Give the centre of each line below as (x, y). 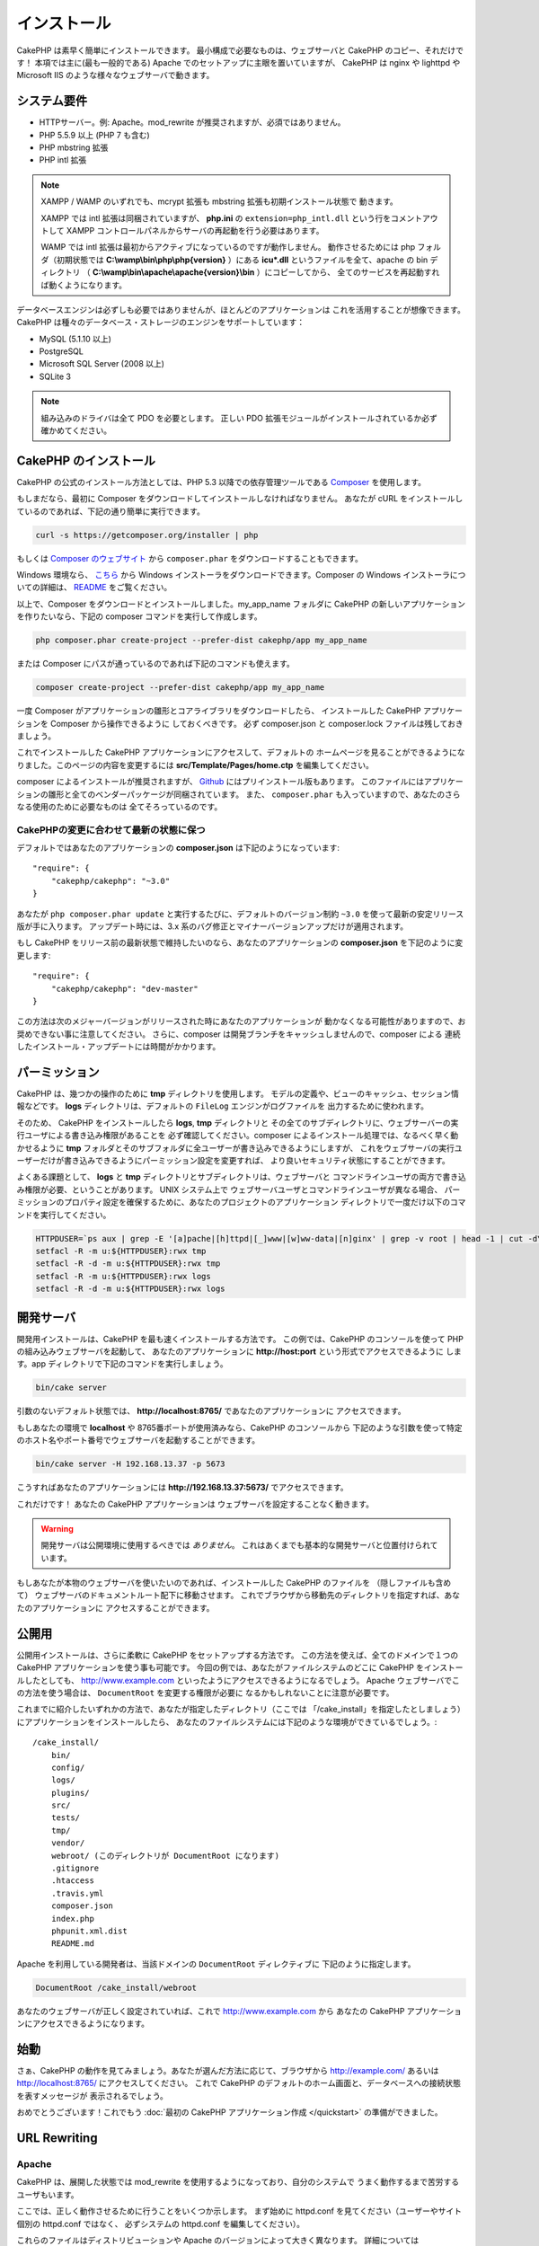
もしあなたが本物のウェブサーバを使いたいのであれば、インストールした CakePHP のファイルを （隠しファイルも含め (234, 1583)
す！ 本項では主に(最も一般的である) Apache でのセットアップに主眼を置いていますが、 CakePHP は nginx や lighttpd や (239, 62)
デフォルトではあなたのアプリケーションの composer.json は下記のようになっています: (178, 848)
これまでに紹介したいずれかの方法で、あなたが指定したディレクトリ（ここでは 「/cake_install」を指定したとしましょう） (241, 1709)
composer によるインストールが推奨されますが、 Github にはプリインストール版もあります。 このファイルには (221, 782)
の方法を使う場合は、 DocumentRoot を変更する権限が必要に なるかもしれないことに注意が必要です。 (205, 1693)
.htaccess (72, 1881)
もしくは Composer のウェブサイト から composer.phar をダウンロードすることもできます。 (190, 558)
